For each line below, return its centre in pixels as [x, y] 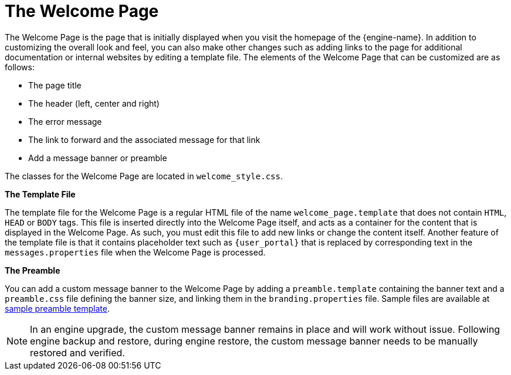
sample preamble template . [57, 308]
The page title [55, 85]
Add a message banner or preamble [98, 158]
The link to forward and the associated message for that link [144, 139]
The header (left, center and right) [94, 103]
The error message [65, 121]
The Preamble [33, 270]
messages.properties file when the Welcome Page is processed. [135, 252]
